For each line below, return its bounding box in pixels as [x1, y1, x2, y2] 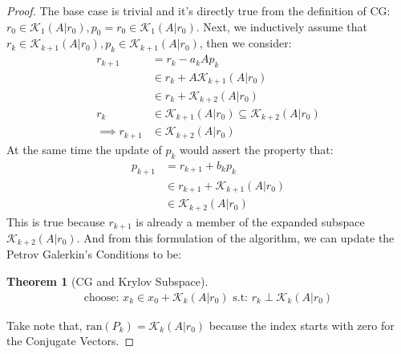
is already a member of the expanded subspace [136, 213, 365, 230]
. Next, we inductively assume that [196, 18, 367, 35]
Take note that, [6, 316, 83, 333]
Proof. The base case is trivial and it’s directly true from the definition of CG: [6, 2, 391, 18]
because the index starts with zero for [209, 316, 395, 333]
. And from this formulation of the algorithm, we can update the [76, 230, 395, 246]
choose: [83, 291, 119, 303]
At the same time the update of [6, 140, 162, 157]
